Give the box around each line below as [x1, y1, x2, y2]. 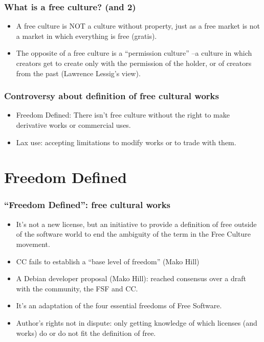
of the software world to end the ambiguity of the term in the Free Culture [16, 229, 251, 239]
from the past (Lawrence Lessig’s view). [16, 67, 141, 78]
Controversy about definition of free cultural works [4, 89, 219, 102]
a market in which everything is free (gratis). [16, 30, 157, 41]
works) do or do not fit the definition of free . [16, 327, 156, 338]
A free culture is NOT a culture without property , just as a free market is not [16, 20, 260, 31]
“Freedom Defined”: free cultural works [4, 198, 171, 211]
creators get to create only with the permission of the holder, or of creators [16, 58, 252, 68]
